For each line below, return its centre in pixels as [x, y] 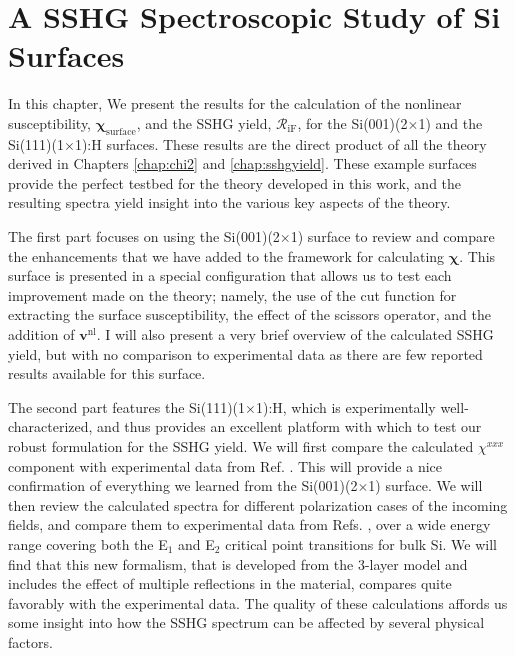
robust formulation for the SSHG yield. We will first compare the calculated [241, 446]
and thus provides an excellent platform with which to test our [289, 426]
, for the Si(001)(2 [352, 122]
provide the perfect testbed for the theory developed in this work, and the [235, 182]
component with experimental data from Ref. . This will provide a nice [225, 465]
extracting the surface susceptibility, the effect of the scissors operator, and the [249, 314]
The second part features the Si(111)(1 [127, 406]
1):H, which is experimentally [345, 406]
